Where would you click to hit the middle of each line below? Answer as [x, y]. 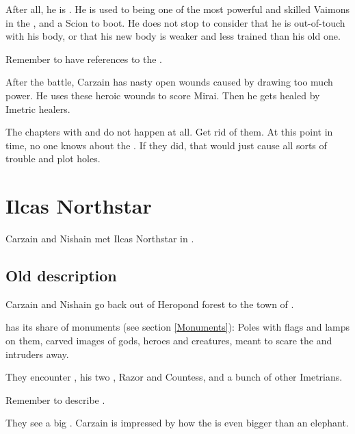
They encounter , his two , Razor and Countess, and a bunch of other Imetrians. [174, 377]
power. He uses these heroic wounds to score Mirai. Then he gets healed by [163, 95]
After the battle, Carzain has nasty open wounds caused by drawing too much [169, 82]
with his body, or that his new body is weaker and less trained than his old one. [173, 36]
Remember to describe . [55, 399]
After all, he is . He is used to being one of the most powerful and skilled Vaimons [177, 9]
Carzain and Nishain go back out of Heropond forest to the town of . [150, 304]
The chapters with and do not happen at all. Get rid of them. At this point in [169, 132]
